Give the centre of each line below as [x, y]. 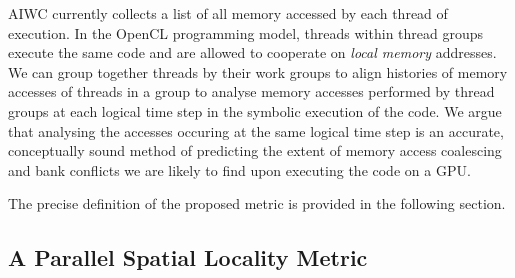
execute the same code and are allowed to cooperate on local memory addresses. [252, 52]
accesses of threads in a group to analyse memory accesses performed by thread [251, 91]
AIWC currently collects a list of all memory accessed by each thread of [228, 13]
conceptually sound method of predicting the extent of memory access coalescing [255, 150]
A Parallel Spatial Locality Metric [188, 257]
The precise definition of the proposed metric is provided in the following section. [257, 203]
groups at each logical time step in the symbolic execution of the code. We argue [255, 110]
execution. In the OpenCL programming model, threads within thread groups [246, 32]
